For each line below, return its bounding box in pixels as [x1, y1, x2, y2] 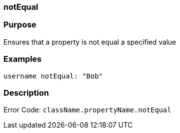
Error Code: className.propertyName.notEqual [3, 106, 172, 114]
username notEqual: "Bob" [3, 72, 103, 80]
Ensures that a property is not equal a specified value [3, 37, 176, 46]
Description [3, 87, 49, 98]
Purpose [3, 20, 36, 30]
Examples [3, 54, 42, 64]
